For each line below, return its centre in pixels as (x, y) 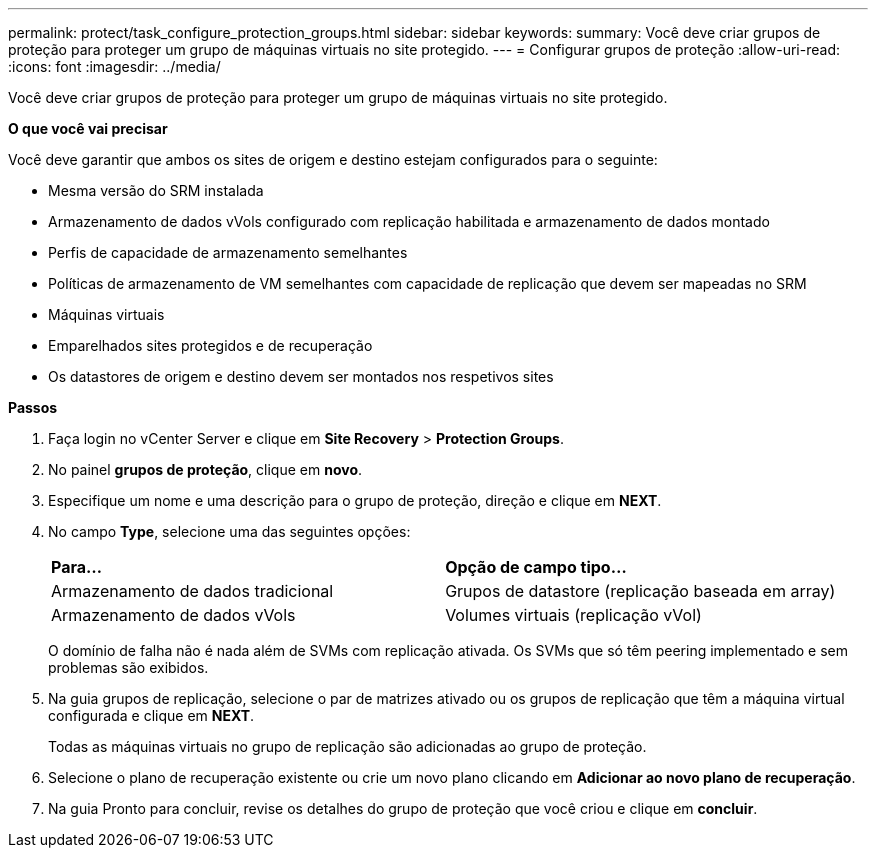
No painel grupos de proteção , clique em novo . (205, 469)
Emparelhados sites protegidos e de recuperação (210, 345)
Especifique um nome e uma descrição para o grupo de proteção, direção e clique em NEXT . (355, 500)
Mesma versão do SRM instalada (156, 190)
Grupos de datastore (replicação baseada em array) (640, 591)
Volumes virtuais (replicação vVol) (573, 615)
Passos (33, 407)
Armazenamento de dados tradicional (192, 591)
